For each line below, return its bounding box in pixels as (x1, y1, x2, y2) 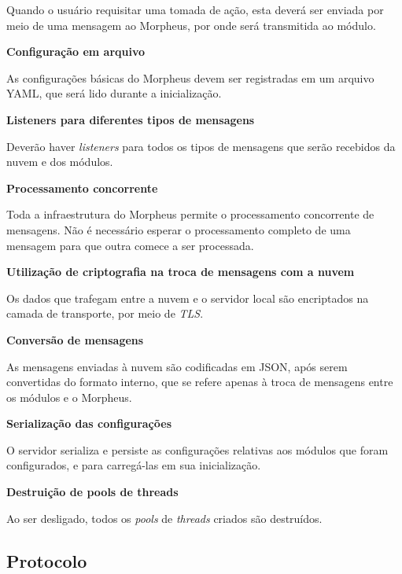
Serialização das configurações (6, 415, 171, 432)
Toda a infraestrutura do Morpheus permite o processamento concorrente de (6, 206, 374, 223)
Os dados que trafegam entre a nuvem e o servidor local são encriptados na (6, 289, 369, 306)
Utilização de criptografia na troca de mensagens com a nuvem (6, 263, 355, 280)
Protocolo (6, 548, 87, 572)
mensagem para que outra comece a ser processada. (6, 237, 254, 253)
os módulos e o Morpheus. (6, 388, 132, 405)
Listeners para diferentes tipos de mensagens (6, 111, 255, 127)
